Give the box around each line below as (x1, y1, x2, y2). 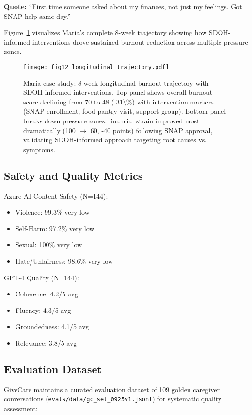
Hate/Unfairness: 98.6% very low (15, 256, 113, 266)
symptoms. (23, 144, 55, 154)
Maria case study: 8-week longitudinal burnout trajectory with (23, 77, 209, 87)
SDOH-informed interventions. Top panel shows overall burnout (23, 87, 213, 97)
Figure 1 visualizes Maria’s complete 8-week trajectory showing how (4, 27, 207, 37)
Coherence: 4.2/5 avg (15, 289, 78, 299)
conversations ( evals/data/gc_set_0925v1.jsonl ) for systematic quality (4, 394, 222, 404)
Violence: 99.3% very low (15, 207, 90, 217)
